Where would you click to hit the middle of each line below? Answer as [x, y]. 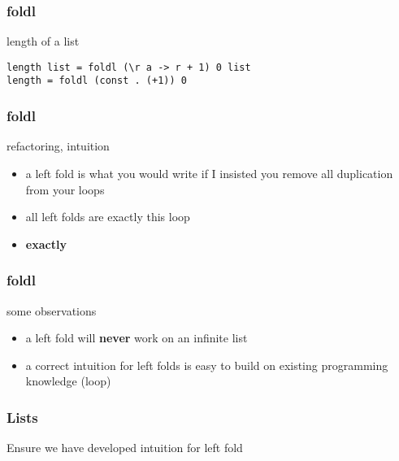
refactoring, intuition [58, 146]
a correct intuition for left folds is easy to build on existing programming [207, 365]
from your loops [65, 189]
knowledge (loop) [68, 381]
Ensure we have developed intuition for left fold [125, 448]
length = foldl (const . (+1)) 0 [97, 81]
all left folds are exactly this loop [108, 217]
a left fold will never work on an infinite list [137, 338]
